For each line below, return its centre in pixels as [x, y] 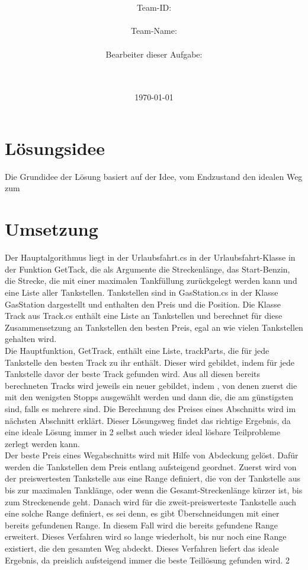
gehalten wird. [31, 339]
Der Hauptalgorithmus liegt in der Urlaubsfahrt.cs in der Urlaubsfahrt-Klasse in [150, 257]
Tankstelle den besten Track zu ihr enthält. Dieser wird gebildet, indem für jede [150, 362]
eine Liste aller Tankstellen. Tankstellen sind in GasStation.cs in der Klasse [142, 292]
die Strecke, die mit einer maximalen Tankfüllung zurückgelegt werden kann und [151, 281]
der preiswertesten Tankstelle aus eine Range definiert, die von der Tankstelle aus [153, 478]
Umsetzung [52, 229]
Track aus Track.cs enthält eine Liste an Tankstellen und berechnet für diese [144, 316]
